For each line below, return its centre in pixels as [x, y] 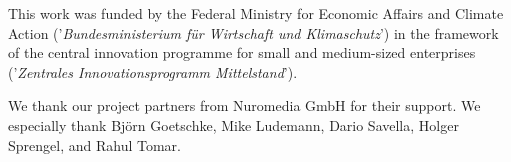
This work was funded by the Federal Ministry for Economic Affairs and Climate [256, 13]
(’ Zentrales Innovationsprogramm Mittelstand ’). [153, 71]
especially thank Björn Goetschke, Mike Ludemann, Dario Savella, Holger [233, 124]
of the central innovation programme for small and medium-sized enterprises [242, 52]
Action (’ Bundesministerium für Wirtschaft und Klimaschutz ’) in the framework [253, 32]
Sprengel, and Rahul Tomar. [94, 144]
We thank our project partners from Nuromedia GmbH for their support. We [244, 105]
